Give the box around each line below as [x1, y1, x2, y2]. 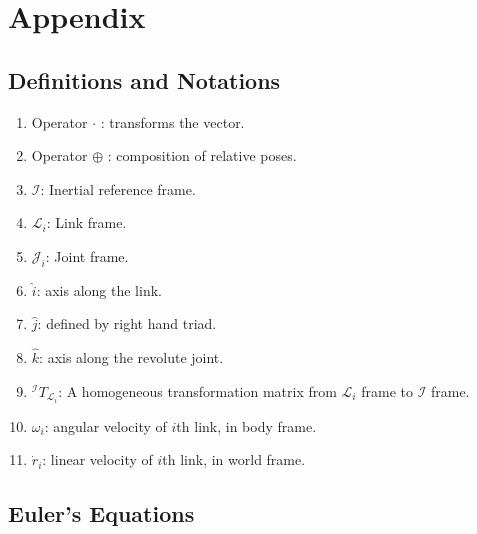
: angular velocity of [44, 415, 167, 436]
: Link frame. [46, 212, 127, 233]
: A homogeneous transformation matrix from [58, 380, 337, 401]
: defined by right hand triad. [37, 313, 217, 334]
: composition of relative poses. [107, 145, 297, 166]
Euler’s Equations [8, 498, 195, 529]
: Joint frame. [45, 245, 129, 266]
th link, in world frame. [162, 449, 306, 470]
